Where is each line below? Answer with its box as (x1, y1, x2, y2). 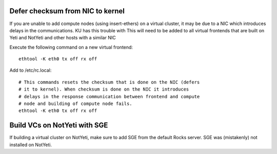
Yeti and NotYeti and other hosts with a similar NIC (9, 35, 116, 41)
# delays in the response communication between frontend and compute (18, 94, 200, 99)
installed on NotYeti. (9, 141, 52, 148)
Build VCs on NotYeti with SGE (9, 121, 108, 130)
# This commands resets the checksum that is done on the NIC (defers (18, 79, 200, 85)
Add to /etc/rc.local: (9, 67, 52, 74)
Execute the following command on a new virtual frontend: (9, 44, 133, 50)
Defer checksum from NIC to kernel (9, 7, 125, 15)
